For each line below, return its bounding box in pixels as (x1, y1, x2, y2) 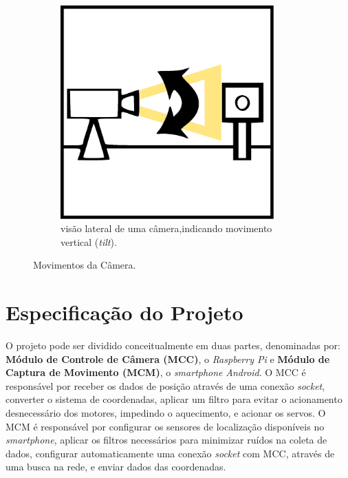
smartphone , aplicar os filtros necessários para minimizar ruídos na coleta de (6, 433, 327, 447)
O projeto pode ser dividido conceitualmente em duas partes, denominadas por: (6, 338, 340, 353)
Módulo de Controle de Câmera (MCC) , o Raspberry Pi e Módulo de (6, 351, 330, 366)
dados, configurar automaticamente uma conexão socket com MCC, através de (6, 446, 335, 460)
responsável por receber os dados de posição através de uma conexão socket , (6, 378, 325, 393)
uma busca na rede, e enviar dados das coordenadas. (6, 459, 226, 474)
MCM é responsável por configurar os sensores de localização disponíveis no (6, 419, 325, 433)
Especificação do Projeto (6, 298, 243, 326)
